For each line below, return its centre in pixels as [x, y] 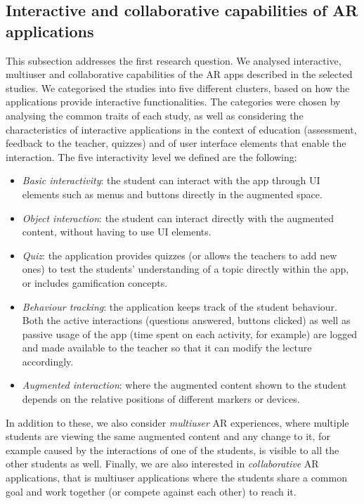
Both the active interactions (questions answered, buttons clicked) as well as [186, 320]
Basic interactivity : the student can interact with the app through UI [171, 180]
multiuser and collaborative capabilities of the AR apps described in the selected [179, 74]
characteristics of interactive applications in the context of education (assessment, [181, 129]
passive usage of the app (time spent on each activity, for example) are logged [190, 334]
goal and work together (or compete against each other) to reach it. [151, 491]
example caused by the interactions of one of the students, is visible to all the [173, 450]
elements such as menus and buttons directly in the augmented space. [172, 194]
